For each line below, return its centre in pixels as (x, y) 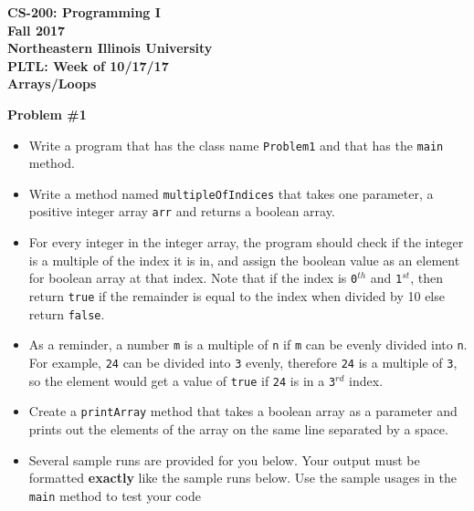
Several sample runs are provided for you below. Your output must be (224, 459)
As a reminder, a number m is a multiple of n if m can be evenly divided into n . (248, 344)
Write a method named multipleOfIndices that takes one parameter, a (231, 193)
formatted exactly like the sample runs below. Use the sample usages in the (243, 478)
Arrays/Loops (52, 83)
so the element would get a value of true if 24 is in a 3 (182, 380)
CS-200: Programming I (84, 12)
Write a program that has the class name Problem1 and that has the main (236, 145)
